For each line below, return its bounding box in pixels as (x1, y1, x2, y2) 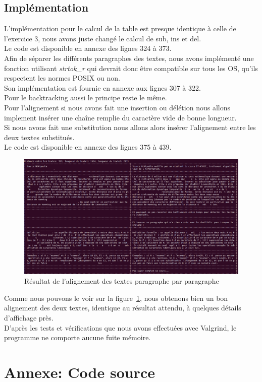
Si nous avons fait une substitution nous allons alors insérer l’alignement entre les (4, 122, 256, 133)
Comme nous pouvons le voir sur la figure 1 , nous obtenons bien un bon (4, 292, 228, 303)
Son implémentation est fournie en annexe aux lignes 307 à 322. (4, 82, 201, 93)
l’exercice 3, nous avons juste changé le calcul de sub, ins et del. (4, 33, 201, 43)
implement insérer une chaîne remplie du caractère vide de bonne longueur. (4, 112, 237, 122)
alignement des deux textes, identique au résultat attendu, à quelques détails (4, 302, 241, 313)
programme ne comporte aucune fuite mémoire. (4, 332, 151, 343)
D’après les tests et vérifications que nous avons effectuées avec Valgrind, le (4, 322, 237, 333)
